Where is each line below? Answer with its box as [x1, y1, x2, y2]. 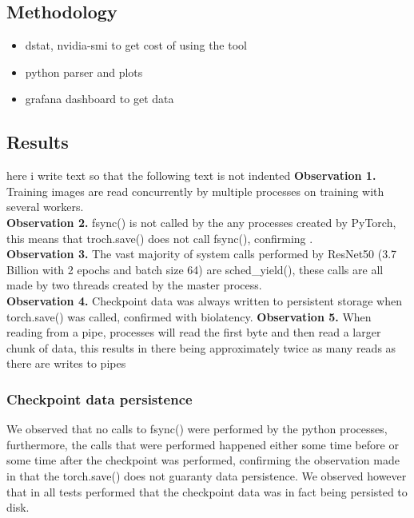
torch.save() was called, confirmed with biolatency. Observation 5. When [6, 308, 372, 325]
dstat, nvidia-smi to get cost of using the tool [25, 37, 247, 54]
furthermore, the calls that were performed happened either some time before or [6, 436, 399, 452]
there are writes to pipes [6, 355, 126, 372]
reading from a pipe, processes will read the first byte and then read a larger [6, 324, 381, 341]
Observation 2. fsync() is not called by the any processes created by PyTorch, [6, 213, 396, 230]
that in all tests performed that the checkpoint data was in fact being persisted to [6, 483, 408, 500]
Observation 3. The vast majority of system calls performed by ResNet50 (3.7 [6, 245, 397, 262]
